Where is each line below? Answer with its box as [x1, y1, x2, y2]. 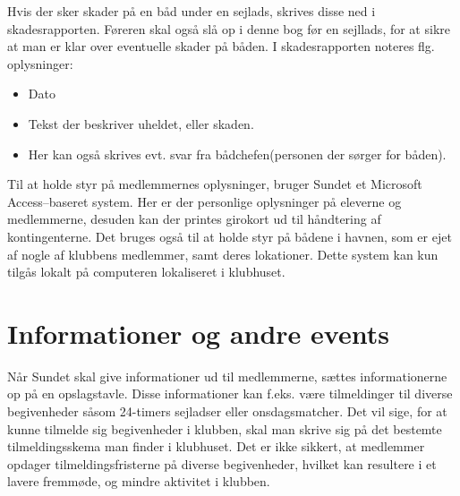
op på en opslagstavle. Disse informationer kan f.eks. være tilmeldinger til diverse [7, 384, 453, 403]
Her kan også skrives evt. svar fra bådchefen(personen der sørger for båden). [28, 144, 447, 163]
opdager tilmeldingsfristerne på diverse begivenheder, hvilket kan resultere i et [7, 454, 437, 473]
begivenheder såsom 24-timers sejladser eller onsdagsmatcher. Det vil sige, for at [7, 402, 447, 421]
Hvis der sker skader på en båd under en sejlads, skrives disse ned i [7, 2, 376, 20]
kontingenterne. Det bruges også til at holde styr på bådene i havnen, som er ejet [7, 227, 452, 245]
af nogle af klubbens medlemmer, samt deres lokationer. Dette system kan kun [7, 244, 439, 263]
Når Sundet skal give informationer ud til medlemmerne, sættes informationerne [7, 366, 447, 385]
